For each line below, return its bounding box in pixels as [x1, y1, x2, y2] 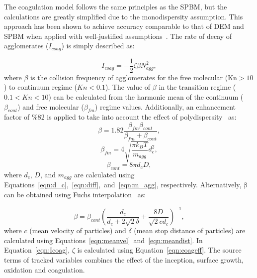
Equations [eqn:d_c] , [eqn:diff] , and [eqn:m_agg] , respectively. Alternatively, [4, 179, 242, 190]
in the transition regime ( [159, 82, 236, 92]
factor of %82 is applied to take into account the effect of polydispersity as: [4, 112, 237, 122]
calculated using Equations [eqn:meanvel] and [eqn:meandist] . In [4, 235, 203, 245]
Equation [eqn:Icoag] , [4, 245, 70, 255]
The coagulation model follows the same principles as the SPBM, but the [4, 1, 227, 11]
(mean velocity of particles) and [29, 225, 126, 236]
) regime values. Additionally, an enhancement [94, 101, 236, 112]
